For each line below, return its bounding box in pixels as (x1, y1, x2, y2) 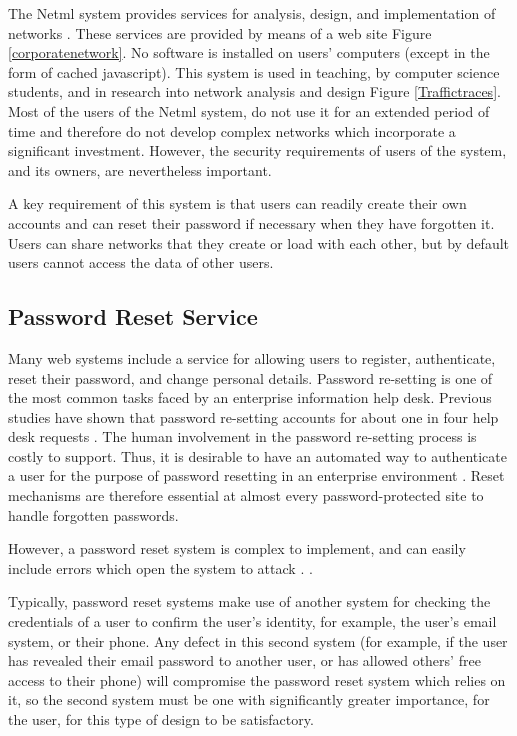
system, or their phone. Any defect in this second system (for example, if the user (8, 630, 508, 651)
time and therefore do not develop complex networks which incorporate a (8, 120, 456, 141)
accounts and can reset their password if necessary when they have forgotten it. (8, 212, 495, 233)
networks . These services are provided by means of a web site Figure (8, 22, 432, 43)
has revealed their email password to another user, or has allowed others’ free (8, 650, 481, 671)
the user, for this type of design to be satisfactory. (8, 709, 314, 730)
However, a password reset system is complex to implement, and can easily (8, 538, 466, 559)
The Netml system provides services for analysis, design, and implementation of (8, 3, 496, 23)
